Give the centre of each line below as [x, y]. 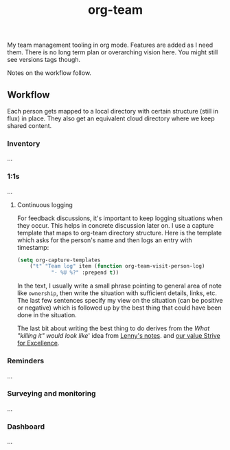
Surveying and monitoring [51, 394]
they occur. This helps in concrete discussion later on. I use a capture [115, 225]
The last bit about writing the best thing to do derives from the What [113, 328]
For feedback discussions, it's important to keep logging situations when [120, 218]
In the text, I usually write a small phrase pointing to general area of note [119, 286]
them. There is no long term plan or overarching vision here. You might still [113, 52]
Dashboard [26, 427]
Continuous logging [45, 204]
